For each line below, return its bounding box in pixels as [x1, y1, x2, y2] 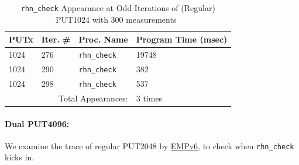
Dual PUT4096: [5, 117, 70, 129]
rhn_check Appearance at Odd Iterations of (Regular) [20, 2, 215, 13]
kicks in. [5, 151, 35, 163]
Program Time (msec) [136, 33, 228, 45]
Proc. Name [78, 33, 128, 45]
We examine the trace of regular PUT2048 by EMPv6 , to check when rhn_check [5, 139, 294, 152]
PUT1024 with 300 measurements [55, 13, 177, 25]
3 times [136, 92, 163, 104]
